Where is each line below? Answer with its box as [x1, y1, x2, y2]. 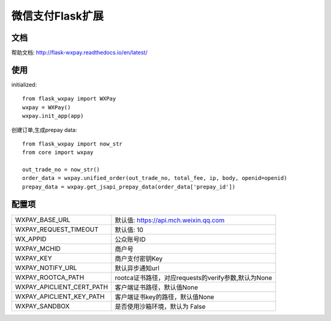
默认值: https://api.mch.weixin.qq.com [115, 215, 225, 224]
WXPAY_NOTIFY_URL [15, 263, 77, 272]
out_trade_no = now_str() [22, 166, 101, 173]
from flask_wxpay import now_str [22, 140, 123, 147]
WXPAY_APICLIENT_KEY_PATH [15, 292, 105, 301]
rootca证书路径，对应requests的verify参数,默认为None [115, 273, 273, 282]
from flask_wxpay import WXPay [22, 95, 116, 102]
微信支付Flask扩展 [11, 9, 104, 23]
